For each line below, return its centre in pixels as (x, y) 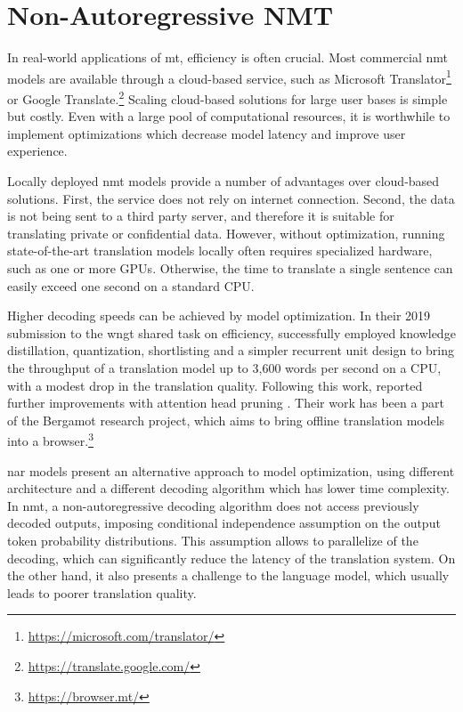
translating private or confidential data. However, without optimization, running (226, 233)
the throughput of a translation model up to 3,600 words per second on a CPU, (224, 367)
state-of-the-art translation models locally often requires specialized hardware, (220, 251)
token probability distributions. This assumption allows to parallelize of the (213, 540)
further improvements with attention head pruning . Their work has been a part (226, 403)
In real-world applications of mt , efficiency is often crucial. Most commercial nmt (228, 57)
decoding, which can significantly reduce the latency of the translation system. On (231, 558)
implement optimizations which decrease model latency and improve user (207, 133)
